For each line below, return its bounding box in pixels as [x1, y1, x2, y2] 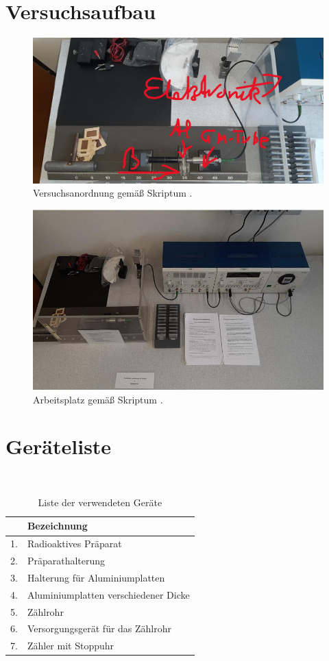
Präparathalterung [27, 553, 106, 568]
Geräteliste [5, 432, 112, 460]
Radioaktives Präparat [27, 536, 122, 551]
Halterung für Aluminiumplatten [27, 570, 165, 584]
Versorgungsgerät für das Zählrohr [27, 621, 172, 636]
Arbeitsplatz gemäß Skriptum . [33, 392, 163, 406]
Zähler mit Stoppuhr [27, 638, 114, 653]
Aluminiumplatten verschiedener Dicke [27, 587, 190, 601]
